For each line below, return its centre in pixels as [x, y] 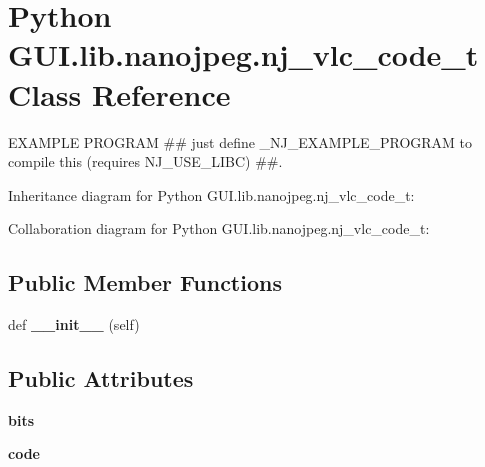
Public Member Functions [145, 282]
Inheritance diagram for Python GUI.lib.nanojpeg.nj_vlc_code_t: [211, 194]
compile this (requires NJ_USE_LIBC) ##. [145, 161]
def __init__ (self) [74, 324]
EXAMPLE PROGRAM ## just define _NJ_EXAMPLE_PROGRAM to [240, 141]
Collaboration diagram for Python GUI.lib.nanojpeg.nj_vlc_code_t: [219, 228]
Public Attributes [101, 378]
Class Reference [119, 93]
